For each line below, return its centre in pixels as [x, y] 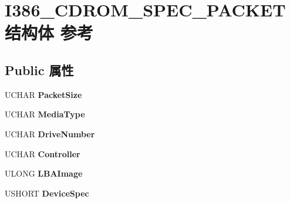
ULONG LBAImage [44, 173]
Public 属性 [39, 70]
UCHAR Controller [43, 153]
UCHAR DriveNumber [50, 133]
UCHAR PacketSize [43, 94]
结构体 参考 [49, 33]
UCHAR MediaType [45, 114]
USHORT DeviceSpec [47, 193]
